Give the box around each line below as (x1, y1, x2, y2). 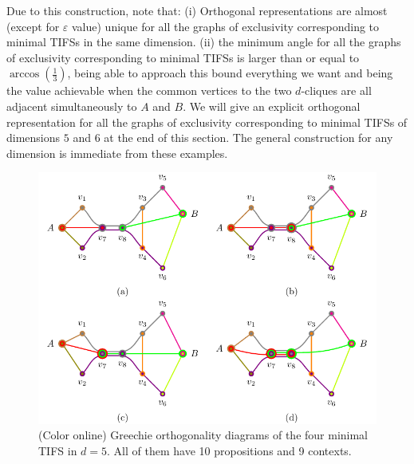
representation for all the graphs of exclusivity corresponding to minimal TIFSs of (6, 113, 408, 130)
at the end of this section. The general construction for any (104, 129, 393, 146)
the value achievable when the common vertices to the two (6, 82, 292, 99)
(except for (6, 18, 60, 34)
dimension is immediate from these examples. (6, 144, 228, 161)
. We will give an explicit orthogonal (183, 97, 361, 114)
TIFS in (38, 442, 77, 458)
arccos (9, 69, 40, 81)
